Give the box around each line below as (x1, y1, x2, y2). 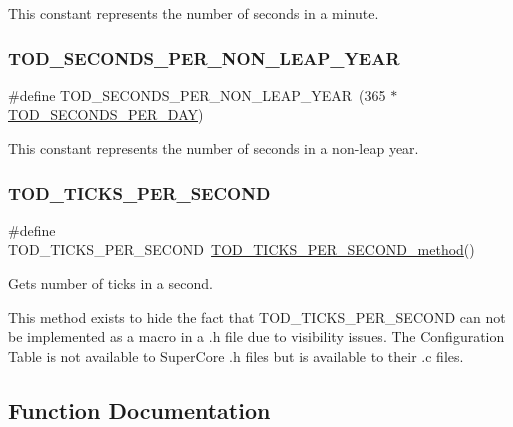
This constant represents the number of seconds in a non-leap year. (8, 138, 419, 158)
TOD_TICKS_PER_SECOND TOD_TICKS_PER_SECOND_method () (8, 239, 475, 260)
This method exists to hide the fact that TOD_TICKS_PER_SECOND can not (8, 306, 506, 327)
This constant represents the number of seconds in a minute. (8, 3, 379, 23)
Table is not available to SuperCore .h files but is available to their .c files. (8, 345, 464, 366)
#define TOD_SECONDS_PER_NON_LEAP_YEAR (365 (8, 84, 386, 105)
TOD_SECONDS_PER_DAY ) (8, 104, 204, 125)
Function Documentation (8, 394, 271, 425)
